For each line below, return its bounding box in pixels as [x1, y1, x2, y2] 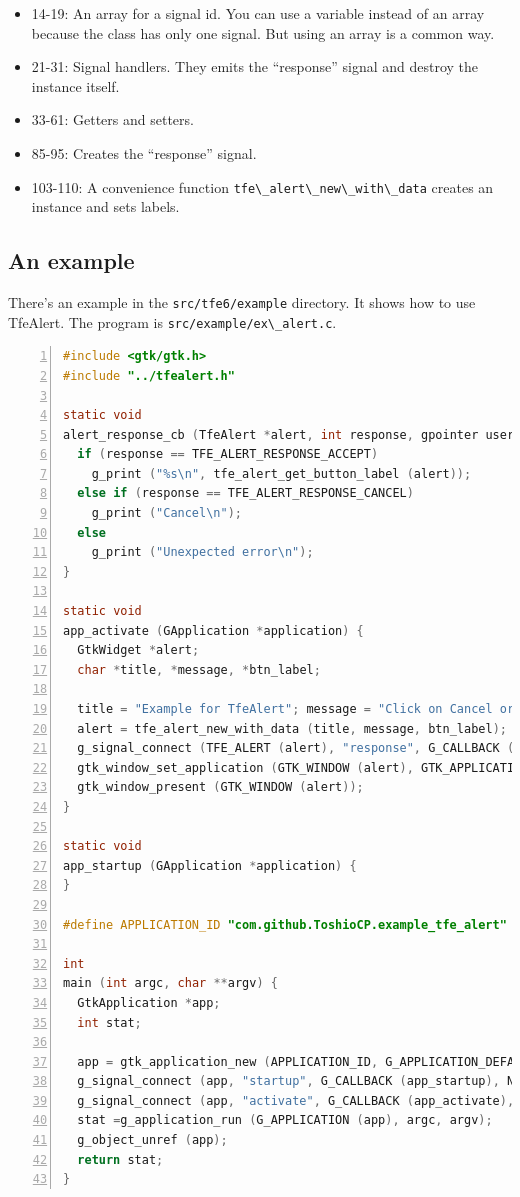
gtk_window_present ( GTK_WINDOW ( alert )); [77, 780, 364, 795]
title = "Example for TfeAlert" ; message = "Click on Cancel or [77, 702, 515, 717]
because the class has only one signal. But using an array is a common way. [31, 22, 495, 43]
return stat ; [77, 1152, 164, 1167]
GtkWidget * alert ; [77, 643, 200, 658]
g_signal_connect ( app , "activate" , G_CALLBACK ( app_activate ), [77, 1093, 515, 1108]
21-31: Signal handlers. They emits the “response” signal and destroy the [31, 56, 479, 77]
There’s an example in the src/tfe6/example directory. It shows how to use [8, 292, 476, 313]
